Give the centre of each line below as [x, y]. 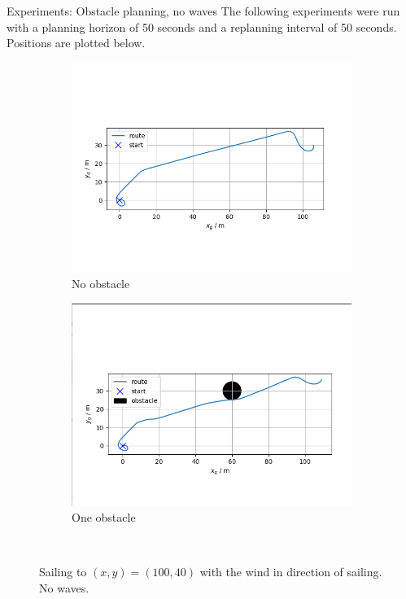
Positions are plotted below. [76, 43]
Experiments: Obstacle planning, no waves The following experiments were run [203, 11]
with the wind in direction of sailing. [291, 572]
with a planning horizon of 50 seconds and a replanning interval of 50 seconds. [202, 26]
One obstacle [104, 517]
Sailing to [63, 572]
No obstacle [101, 284]
